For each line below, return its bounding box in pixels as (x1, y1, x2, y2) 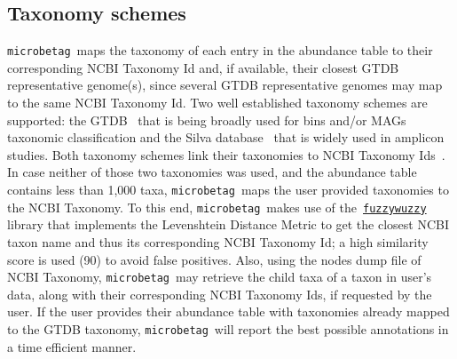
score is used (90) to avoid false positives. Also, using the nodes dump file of (7, 250, 422, 268)
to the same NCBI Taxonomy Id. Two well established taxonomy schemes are (7, 93, 428, 112)
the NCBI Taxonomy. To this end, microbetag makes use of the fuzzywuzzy (7, 197, 427, 216)
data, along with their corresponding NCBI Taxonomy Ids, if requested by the (7, 284, 432, 303)
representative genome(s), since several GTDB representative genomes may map (7, 76, 443, 94)
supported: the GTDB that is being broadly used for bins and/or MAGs (7, 110, 406, 129)
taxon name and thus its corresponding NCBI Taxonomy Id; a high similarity (7, 232, 429, 251)
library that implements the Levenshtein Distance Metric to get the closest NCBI (7, 215, 450, 234)
